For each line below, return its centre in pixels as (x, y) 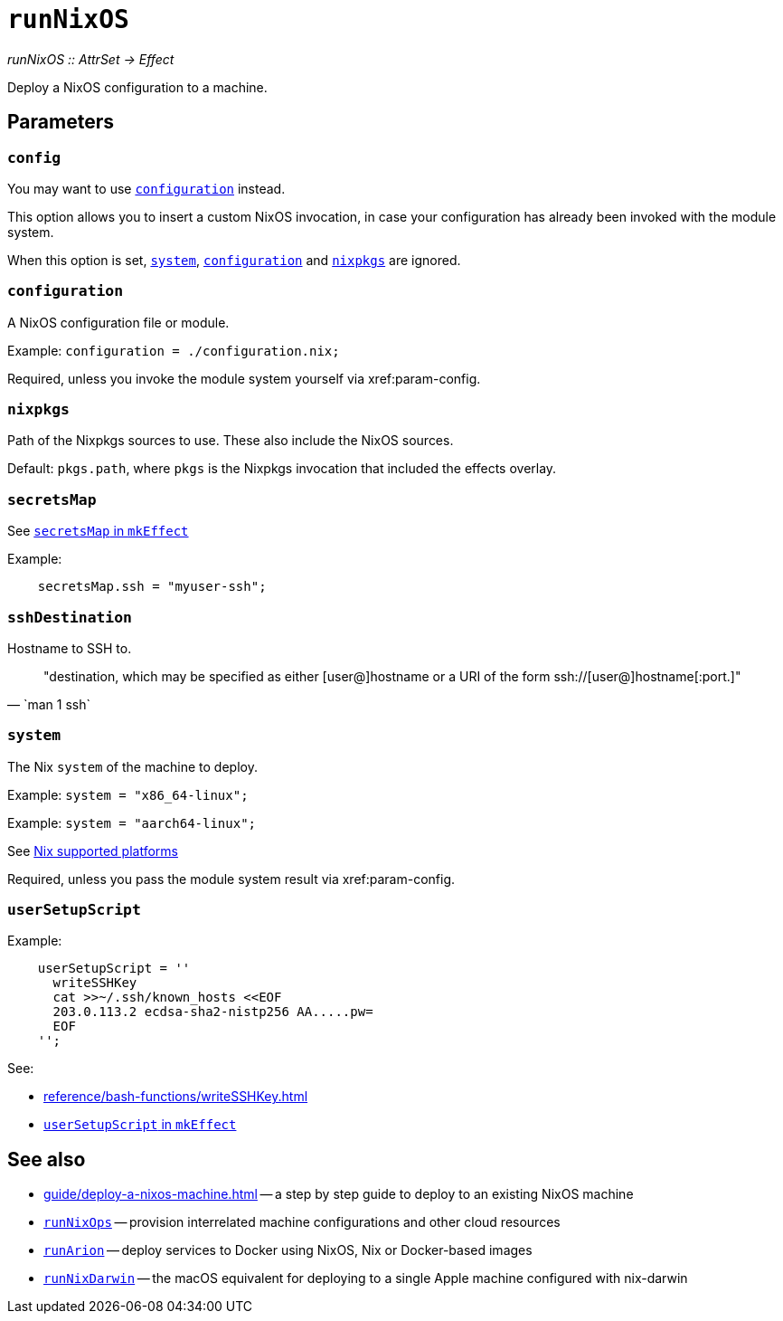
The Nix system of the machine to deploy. (132, 766)
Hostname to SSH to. (70, 648)
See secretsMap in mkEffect (98, 531)
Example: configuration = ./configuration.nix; (174, 350)
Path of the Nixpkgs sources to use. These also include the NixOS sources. (231, 441)
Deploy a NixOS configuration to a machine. (137, 87)
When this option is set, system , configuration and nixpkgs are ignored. (234, 260)
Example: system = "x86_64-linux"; (128, 794)
